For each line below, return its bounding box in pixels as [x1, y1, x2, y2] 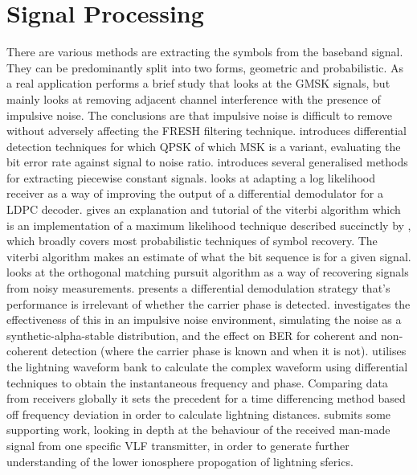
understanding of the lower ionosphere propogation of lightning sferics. [6, 452, 354, 469]
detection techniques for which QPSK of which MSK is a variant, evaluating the [6, 137, 401, 154]
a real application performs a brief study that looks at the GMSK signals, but [6, 75, 390, 92]
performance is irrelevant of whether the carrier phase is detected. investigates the [6, 295, 411, 312]
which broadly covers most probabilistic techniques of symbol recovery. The [6, 232, 378, 249]
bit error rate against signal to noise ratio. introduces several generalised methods [6, 154, 408, 170]
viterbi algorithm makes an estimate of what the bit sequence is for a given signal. [6, 248, 411, 264]
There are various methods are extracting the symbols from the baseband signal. [6, 43, 403, 60]
